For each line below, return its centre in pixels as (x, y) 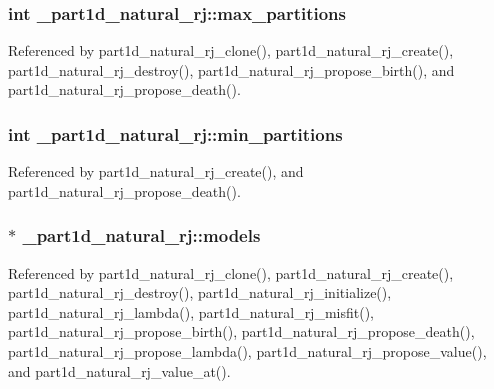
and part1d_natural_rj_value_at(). (119, 370)
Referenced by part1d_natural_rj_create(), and (156, 171)
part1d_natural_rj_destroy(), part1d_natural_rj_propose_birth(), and (231, 69)
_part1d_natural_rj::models (141, 235)
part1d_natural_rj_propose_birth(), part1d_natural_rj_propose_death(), (241, 331)
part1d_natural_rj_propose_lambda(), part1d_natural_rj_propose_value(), (247, 351)
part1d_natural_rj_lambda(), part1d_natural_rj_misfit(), (191, 311)
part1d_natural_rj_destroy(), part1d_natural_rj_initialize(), (200, 292)
